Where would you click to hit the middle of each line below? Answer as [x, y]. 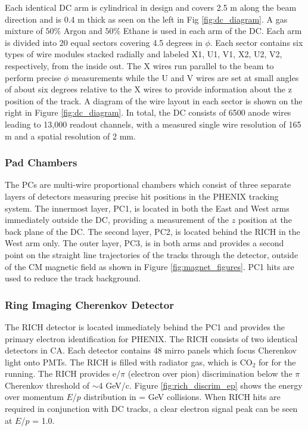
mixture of [24, 31]
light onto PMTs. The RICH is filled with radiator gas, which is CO [129, 362]
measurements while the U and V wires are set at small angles [185, 77]
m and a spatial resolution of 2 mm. [70, 136]
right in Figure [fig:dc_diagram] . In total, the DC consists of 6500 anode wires [148, 112]
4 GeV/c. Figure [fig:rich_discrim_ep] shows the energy [200, 385]
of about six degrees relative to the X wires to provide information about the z [148, 89]
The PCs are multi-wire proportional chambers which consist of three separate [148, 185]
